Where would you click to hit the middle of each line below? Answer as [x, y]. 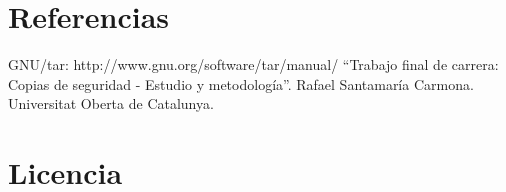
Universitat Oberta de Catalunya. [111, 103]
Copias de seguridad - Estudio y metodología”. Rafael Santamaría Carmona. [241, 83]
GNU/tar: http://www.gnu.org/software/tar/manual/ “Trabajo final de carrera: [253, 64]
